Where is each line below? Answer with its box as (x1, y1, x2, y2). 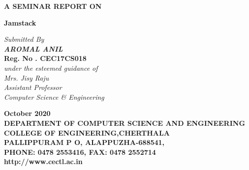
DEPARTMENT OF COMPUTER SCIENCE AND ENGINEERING (4, 117, 246, 128)
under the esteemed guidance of (4, 62, 98, 73)
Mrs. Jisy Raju (4, 72, 49, 83)
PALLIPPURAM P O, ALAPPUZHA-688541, (4, 137, 165, 147)
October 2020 (4, 108, 51, 118)
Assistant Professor (4, 82, 62, 92)
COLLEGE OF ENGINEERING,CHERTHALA (4, 127, 170, 138)
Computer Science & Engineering (4, 91, 104, 102)
